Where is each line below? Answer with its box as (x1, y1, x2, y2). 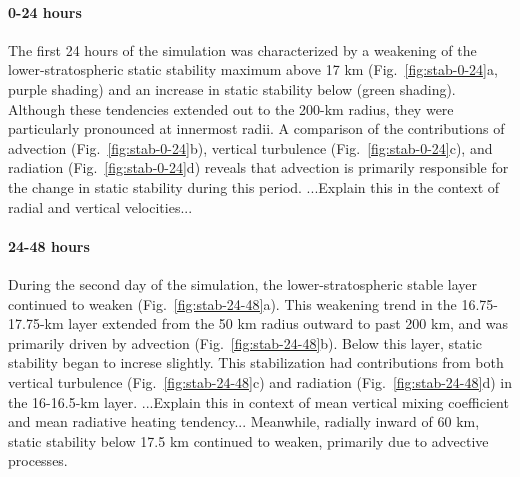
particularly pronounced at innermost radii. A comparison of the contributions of (8, 118, 505, 139)
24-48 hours (8, 235, 90, 256)
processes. (8, 450, 68, 471)
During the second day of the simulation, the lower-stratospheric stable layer (8, 273, 477, 294)
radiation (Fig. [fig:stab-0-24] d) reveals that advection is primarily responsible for (8, 157, 509, 178)
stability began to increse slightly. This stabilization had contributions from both (8, 352, 504, 373)
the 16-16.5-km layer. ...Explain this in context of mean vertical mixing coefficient (8, 391, 509, 412)
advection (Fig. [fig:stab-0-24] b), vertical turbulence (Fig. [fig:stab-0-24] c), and (8, 137, 493, 158)
